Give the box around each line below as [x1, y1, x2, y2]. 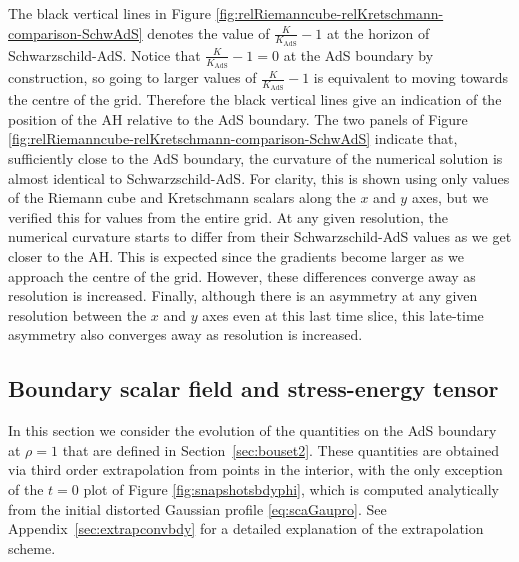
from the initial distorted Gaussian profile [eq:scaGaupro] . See [8, 498, 387, 519]
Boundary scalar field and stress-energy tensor [8, 373, 499, 404]
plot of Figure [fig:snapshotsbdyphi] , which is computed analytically [83, 479, 500, 499]
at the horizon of [326, 22, 430, 43]
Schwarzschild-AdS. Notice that [8, 44, 201, 65]
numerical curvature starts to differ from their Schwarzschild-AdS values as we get [8, 226, 512, 247]
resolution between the [8, 304, 147, 325]
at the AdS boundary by [283, 44, 434, 65]
